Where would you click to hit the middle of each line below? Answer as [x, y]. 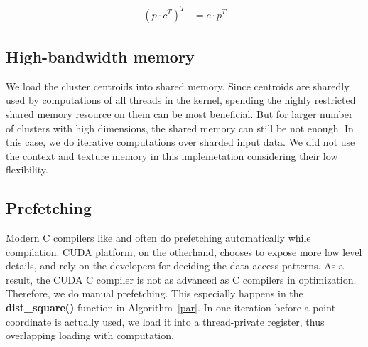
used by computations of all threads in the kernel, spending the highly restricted [181, 100]
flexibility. [27, 170]
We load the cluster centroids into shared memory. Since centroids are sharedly [178, 86]
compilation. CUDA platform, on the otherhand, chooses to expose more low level [184, 251]
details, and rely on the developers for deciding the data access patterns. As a [175, 266]
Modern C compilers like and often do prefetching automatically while [158, 238]
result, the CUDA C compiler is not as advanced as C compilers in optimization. [181, 279]
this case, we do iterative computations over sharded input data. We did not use [180, 142]
